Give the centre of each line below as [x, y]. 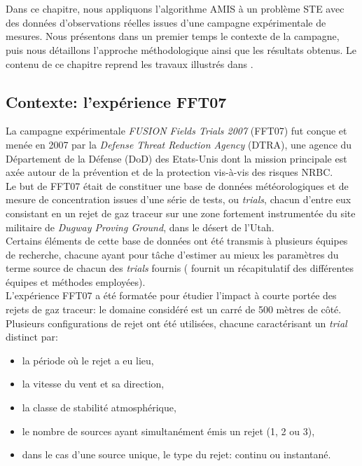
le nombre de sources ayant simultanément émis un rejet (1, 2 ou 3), [168, 431]
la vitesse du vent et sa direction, [93, 384]
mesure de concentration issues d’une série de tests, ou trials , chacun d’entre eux [179, 199]
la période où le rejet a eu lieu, [88, 360]
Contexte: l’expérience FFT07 [116, 101]
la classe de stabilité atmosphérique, [99, 407]
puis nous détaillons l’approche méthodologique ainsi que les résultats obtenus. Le [181, 49]
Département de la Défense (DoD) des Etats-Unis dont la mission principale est [176, 158]
